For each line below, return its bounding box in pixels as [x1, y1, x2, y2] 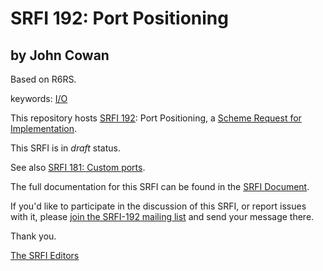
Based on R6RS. [10, 73, 77, 85]
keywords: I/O [10, 93, 68, 104]
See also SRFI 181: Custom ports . [10, 162, 146, 173]
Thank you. [10, 230, 57, 242]
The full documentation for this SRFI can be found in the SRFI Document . [10, 181, 310, 192]
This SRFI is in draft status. [10, 142, 121, 154]
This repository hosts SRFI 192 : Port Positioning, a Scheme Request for [10, 112, 302, 124]
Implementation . [10, 123, 78, 134]
